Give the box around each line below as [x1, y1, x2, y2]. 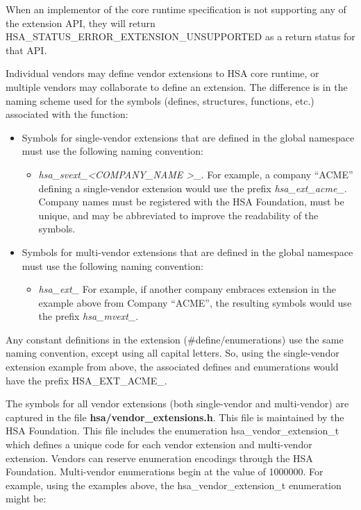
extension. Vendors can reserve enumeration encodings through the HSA [6, 450, 313, 465]
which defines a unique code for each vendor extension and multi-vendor [6, 437, 312, 452]
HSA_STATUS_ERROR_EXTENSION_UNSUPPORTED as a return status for [6, 29, 355, 44]
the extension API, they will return [6, 15, 156, 30]
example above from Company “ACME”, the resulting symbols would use [38, 295, 352, 309]
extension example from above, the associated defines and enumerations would [6, 359, 339, 374]
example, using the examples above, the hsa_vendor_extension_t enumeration [6, 477, 342, 492]
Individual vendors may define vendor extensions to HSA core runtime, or [6, 66, 319, 80]
